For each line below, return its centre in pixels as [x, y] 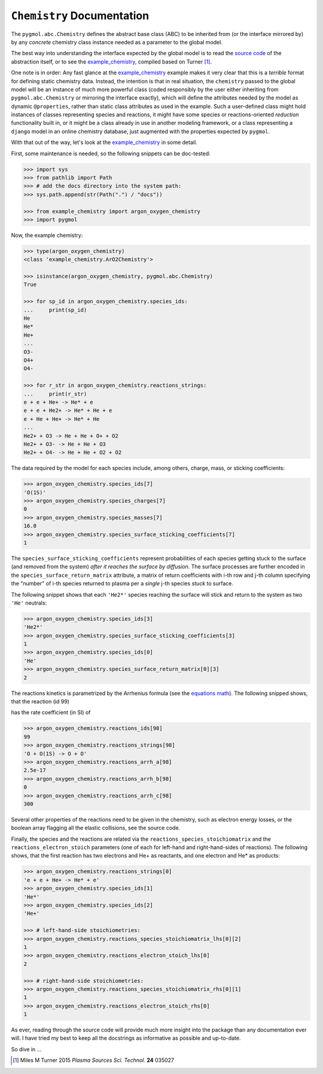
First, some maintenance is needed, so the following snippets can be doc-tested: [111, 154]
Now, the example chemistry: [47, 235]
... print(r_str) [55, 394]
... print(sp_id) [55, 310]
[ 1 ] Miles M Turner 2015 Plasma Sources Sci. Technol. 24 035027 [94, 1060]
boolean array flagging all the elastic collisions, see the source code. [96, 828]
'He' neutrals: [29, 603]
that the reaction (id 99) [40, 702]
